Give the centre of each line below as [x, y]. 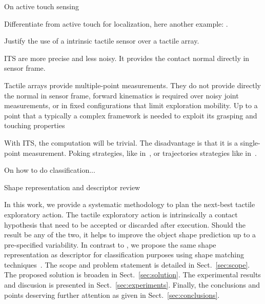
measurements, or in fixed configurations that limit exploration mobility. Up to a [131, 105]
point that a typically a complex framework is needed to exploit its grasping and [131, 115]
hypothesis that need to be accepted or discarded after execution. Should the [125, 224]
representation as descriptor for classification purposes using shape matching [124, 255]
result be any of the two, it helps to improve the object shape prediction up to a [130, 235]
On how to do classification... [50, 170]
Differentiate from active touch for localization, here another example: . [116, 23]
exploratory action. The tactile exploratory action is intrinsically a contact [121, 214]
